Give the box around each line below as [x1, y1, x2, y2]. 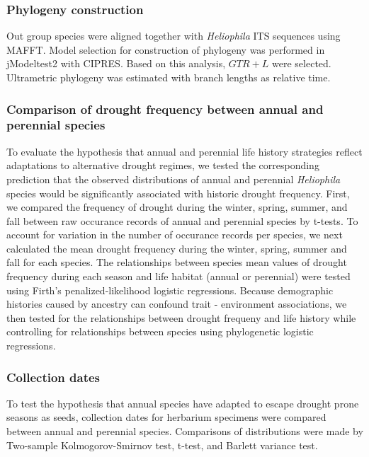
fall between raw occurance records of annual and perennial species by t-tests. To [6, 213, 358, 228]
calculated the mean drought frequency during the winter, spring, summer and [6, 241, 347, 255]
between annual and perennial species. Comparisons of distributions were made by [6, 424, 363, 439]
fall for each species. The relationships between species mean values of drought [6, 255, 347, 270]
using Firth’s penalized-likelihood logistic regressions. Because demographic [6, 282, 334, 297]
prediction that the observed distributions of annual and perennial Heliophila [6, 171, 341, 186]
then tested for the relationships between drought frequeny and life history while [6, 310, 356, 325]
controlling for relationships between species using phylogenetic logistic [6, 324, 314, 339]
